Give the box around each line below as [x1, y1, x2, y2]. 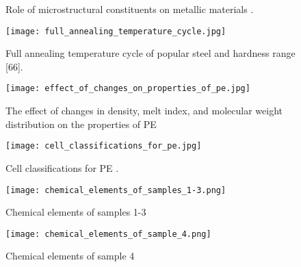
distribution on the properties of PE [5, 116, 157, 131]
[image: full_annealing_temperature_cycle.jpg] [5, 26, 226, 36]
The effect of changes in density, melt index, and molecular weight [5, 103, 283, 118]
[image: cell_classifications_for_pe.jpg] [5, 141, 202, 151]
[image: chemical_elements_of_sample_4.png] [5, 229, 211, 239]
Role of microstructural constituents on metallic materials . [5, 2, 254, 16]
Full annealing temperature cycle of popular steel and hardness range [5, 46, 296, 60]
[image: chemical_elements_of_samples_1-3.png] [5, 185, 226, 195]
